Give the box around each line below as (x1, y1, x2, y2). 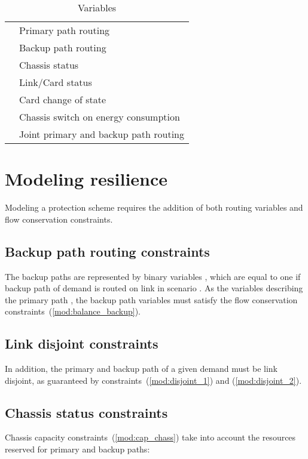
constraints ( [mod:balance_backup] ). (5, 305, 141, 318)
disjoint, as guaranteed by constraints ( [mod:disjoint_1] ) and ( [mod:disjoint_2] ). (5, 374, 302, 386)
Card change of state (19, 93, 106, 106)
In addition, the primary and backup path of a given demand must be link (5, 362, 277, 375)
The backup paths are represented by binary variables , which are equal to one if (5, 270, 301, 282)
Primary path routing (19, 23, 110, 37)
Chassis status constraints (5, 403, 168, 421)
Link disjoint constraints (5, 334, 158, 353)
